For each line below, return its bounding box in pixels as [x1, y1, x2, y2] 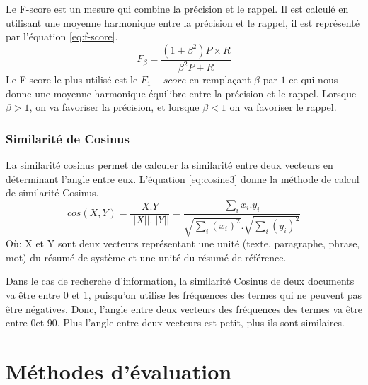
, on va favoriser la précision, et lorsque [29, 100, 200, 114]
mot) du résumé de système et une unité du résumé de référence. [6, 249, 287, 264]
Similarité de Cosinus [6, 129, 130, 147]
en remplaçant [189, 72, 251, 87]
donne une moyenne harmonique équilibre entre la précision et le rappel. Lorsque [6, 85, 357, 100]
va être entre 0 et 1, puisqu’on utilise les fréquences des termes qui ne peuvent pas [6, 287, 362, 302]
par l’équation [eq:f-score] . [6, 29, 118, 44]
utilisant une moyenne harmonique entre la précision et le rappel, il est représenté [6, 15, 360, 30]
